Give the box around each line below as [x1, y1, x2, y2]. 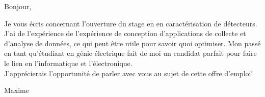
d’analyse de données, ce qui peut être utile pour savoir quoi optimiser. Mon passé [4, 38, 261, 48]
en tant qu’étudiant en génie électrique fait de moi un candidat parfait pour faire [4, 48, 257, 58]
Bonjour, [4, 1, 32, 11]
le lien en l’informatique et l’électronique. [4, 57, 132, 68]
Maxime [4, 85, 29, 95]
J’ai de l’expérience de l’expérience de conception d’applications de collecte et [4, 28, 246, 39]
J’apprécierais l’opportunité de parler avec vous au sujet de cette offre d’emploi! [4, 68, 253, 78]
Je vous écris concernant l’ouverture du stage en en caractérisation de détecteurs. [4, 18, 257, 28]
